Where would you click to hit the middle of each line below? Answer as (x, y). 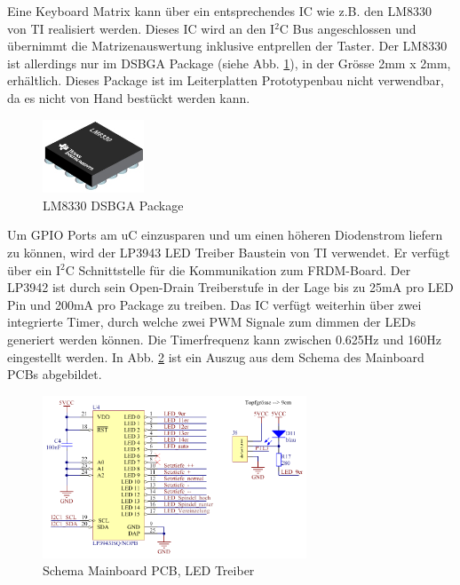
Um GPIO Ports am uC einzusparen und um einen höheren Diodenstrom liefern (225, 235)
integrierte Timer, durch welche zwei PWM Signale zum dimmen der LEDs (211, 322)
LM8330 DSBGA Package (113, 205)
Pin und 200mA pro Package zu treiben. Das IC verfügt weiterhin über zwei (214, 304)
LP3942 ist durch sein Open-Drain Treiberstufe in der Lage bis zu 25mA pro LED (230, 287)
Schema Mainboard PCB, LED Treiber (149, 570)
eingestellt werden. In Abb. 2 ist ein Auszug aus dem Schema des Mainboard (216, 356)
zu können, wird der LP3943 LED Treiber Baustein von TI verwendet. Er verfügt (229, 252)
